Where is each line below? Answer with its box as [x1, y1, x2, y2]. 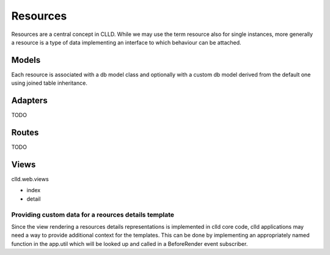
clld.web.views [11, 175, 49, 182]
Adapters [11, 95, 48, 106]
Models [11, 55, 41, 65]
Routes [11, 127, 39, 137]
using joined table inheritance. [11, 79, 88, 87]
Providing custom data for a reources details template [11, 210, 174, 219]
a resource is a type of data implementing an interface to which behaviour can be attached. [11, 38, 241, 46]
